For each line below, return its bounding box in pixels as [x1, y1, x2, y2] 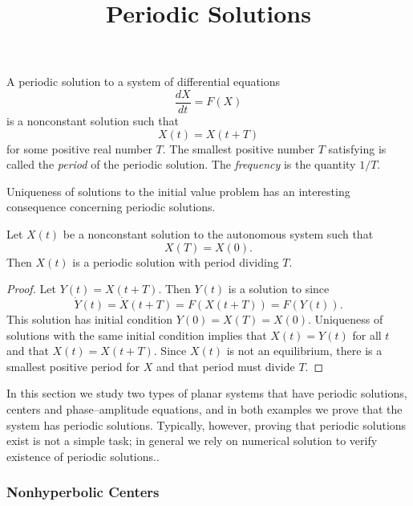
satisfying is [328, 140, 387, 157]
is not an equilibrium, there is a [226, 342, 383, 359]
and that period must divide [156, 357, 295, 374]
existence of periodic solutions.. [6, 447, 160, 464]
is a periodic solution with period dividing [72, 253, 279, 270]
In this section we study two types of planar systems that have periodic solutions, [6, 385, 407, 402]
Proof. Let [6, 280, 56, 297]
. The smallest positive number [162, 140, 314, 157]
